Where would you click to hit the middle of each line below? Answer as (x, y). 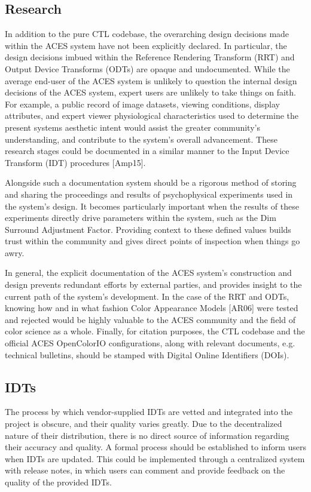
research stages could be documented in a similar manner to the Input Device (147, 151)
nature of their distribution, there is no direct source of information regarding (147, 435)
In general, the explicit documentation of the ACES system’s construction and (148, 273)
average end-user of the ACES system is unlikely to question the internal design (151, 80)
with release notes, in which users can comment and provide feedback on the (145, 470)
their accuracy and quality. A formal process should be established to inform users (156, 447)
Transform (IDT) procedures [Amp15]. (75, 162)
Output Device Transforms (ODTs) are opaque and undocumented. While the (147, 68)
